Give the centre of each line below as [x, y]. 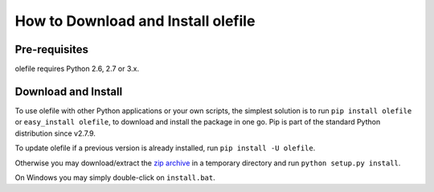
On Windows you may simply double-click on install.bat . [115, 178]
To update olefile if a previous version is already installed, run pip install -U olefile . [165, 148]
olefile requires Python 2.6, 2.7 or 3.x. [77, 69]
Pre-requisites [51, 49]
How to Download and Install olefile [135, 21]
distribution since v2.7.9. [55, 133]
